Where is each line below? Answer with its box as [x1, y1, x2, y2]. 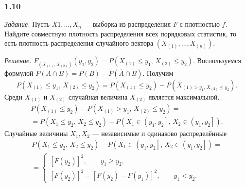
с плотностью [179, 19, 220, 29]
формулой [4, 68, 34, 78]
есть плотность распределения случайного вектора [4, 38, 154, 48]
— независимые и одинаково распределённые [92, 128, 227, 138]
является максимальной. [148, 91, 220, 102]
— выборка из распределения [84, 19, 171, 29]
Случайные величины [4, 128, 68, 138]
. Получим [142, 68, 174, 78]
